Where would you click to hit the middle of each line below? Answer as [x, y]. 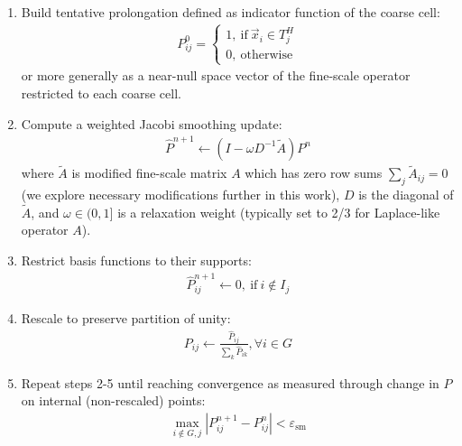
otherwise [267, 56]
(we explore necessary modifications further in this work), [180, 194]
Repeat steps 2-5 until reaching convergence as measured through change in [230, 382]
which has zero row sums [314, 173]
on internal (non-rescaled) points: [113, 400]
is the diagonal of [406, 194]
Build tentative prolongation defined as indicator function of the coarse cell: [231, 12]
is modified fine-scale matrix [149, 173]
